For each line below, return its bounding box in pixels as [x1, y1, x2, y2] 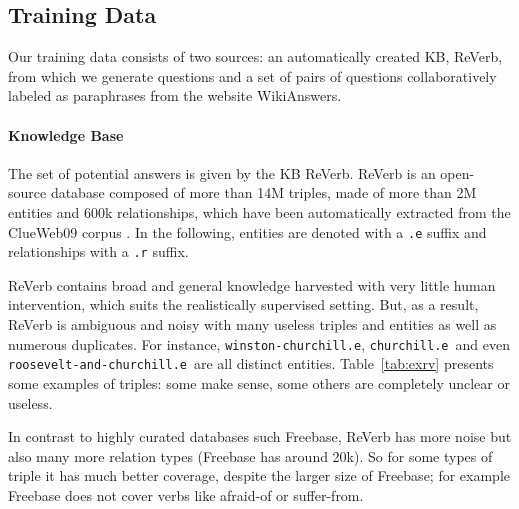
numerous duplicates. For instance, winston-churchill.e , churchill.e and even [8, 333, 510, 354]
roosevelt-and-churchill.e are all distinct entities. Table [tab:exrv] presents [8, 353, 494, 374]
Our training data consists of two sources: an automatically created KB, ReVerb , [8, 46, 503, 67]
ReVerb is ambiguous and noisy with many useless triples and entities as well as [8, 314, 497, 335]
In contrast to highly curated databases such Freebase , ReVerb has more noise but [8, 426, 512, 447]
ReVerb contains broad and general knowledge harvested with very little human [8, 274, 496, 295]
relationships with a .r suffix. [8, 241, 189, 262]
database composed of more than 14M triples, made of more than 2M [50, 182, 477, 203]
